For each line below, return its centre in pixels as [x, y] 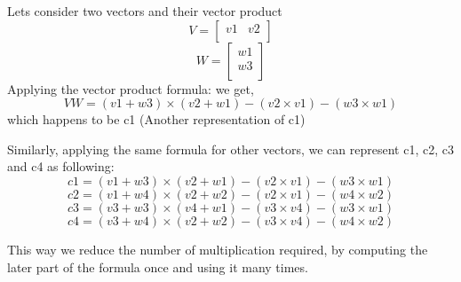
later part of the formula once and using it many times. [158, 266]
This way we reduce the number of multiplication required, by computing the [218, 249]
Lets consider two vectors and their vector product [145, 11]
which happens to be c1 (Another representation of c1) [156, 119]
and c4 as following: [61, 166]
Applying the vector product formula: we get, [131, 88]
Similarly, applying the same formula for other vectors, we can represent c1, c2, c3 [230, 149]
